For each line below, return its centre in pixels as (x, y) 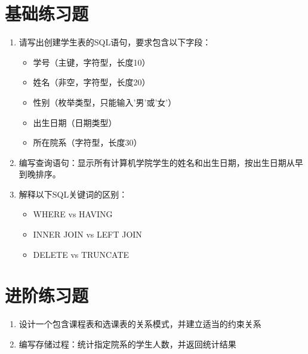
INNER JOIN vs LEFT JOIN (87, 234)
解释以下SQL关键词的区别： (73, 194)
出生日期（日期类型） (75, 122)
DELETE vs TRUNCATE (81, 254)
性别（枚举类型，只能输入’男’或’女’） (105, 102)
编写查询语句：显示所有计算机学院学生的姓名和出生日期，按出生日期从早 (161, 162)
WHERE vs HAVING (73, 214)
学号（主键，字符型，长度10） (92, 62)
